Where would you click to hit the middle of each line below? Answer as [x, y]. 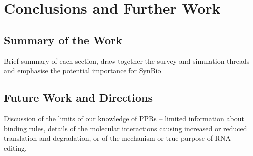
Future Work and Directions [78, 97]
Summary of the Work [63, 40]
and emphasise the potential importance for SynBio [83, 71]
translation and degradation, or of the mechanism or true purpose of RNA [117, 138]
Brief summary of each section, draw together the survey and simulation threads [127, 61]
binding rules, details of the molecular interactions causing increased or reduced [126, 128]
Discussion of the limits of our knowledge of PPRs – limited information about [124, 118]
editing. [15, 147]
